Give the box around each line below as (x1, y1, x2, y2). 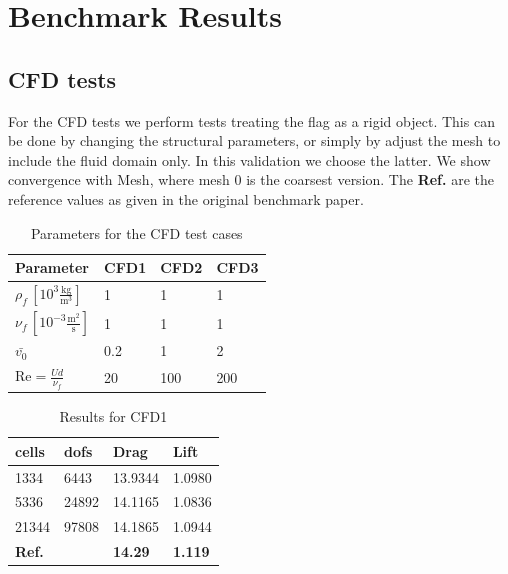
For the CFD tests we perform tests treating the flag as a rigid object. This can (8, 110, 495, 131)
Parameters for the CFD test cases (30, 222, 243, 243)
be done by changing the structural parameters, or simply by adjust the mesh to (8, 130, 501, 151)
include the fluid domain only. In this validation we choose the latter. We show (8, 149, 491, 170)
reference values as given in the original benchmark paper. (8, 188, 364, 209)
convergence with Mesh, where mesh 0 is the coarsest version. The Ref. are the (8, 169, 494, 190)
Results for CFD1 (59, 406, 168, 427)
